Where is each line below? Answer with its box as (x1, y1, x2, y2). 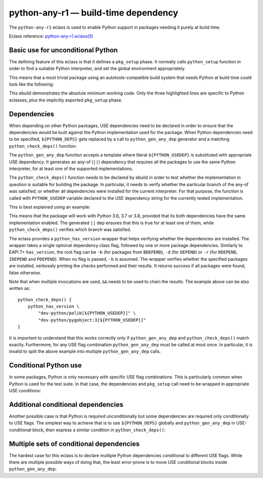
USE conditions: (9, 388, 41, 394)
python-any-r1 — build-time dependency (9, 7, 179, 18)
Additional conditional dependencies (9, 400, 124, 409)
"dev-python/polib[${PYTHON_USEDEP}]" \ (38, 310, 136, 316)
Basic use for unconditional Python (9, 46, 118, 54)
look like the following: (9, 81, 54, 87)
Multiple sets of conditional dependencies (9, 440, 140, 448)
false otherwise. (9, 269, 41, 275)
